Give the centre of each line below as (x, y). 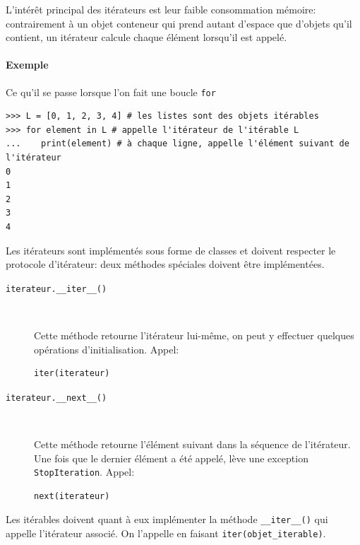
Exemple (27, 65)
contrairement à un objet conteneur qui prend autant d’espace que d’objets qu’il (179, 23)
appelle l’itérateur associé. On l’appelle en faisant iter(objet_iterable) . (166, 533)
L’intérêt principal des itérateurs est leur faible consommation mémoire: (161, 9)
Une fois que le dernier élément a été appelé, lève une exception (171, 458)
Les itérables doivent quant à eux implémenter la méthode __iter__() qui (167, 519)
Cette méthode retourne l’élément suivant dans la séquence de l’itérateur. (192, 444)
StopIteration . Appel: (84, 472)
